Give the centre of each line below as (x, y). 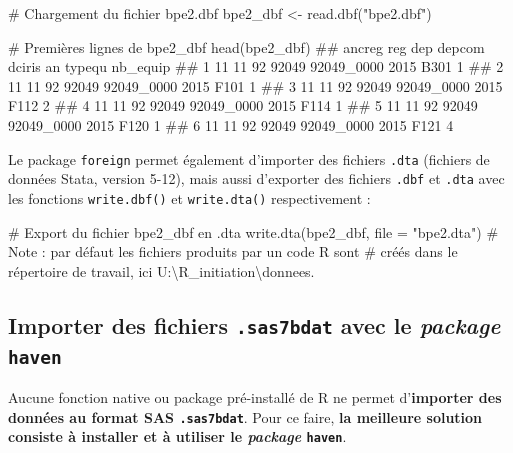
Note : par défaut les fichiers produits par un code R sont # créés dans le (233, 251)
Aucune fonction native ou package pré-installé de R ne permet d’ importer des (255, 397)
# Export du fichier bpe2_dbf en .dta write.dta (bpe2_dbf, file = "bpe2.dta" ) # (253, 231)
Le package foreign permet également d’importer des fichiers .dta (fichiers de (249, 158)
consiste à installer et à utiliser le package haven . (177, 436)
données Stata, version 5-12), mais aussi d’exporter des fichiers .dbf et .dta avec (256, 178)
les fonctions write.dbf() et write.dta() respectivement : (189, 197)
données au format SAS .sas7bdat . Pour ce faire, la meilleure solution (245, 416)
